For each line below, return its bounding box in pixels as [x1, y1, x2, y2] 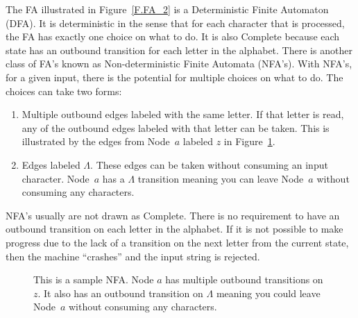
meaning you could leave [216, 285, 321, 300]
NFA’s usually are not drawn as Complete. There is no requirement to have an [6, 208, 340, 222]
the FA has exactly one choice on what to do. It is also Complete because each [6, 29, 340, 44]
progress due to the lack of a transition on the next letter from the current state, [6, 235, 349, 249]
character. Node [22, 171, 89, 185]
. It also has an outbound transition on [37, 285, 203, 300]
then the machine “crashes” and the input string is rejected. [6, 249, 260, 263]
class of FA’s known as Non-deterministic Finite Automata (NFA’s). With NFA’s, [6, 56, 352, 71]
